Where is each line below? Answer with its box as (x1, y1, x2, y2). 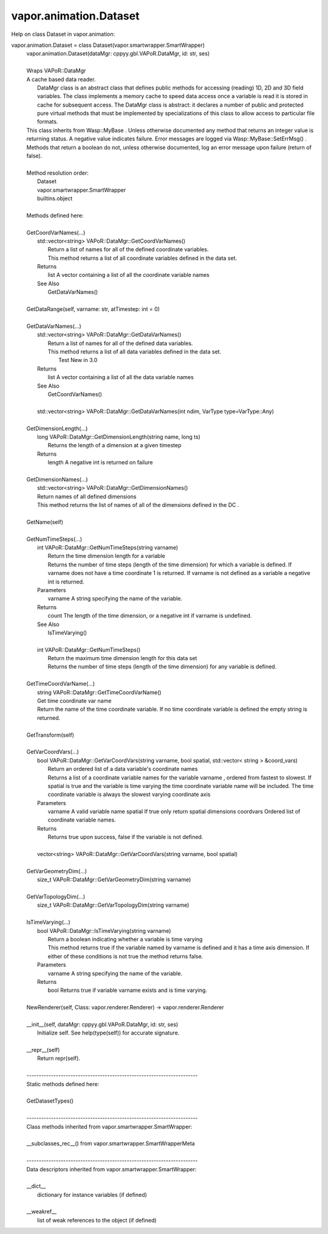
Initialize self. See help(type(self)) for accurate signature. (37, 1029, 180, 1037)
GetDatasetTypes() (26, 1097, 74, 1104)
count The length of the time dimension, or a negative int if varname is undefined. (47, 612, 252, 619)
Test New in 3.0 (58, 357, 98, 364)
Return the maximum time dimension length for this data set (47, 655, 197, 662)
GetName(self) (26, 518, 64, 526)
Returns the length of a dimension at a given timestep (47, 442, 182, 449)
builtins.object (37, 195, 73, 202)
